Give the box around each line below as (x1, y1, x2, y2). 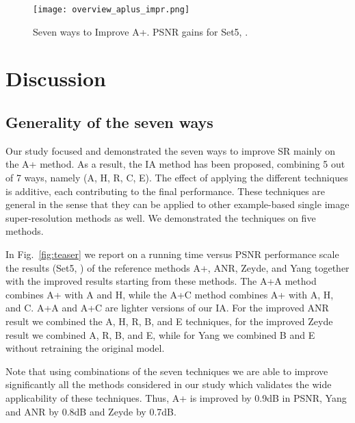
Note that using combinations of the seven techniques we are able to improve (5, 363, 328, 378)
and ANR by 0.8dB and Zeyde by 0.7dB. (5, 404, 176, 418)
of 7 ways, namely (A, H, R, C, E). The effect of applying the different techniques (5, 170, 348, 185)
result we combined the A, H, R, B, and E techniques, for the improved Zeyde (5, 313, 333, 328)
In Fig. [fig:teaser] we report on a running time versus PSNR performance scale (5, 246, 339, 261)
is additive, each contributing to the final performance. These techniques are (5, 183, 326, 198)
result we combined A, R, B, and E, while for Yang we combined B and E (5, 327, 315, 342)
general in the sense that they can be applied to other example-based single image (5, 197, 350, 211)
